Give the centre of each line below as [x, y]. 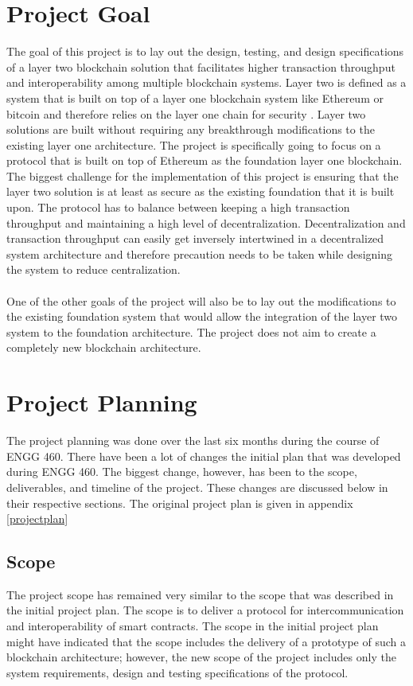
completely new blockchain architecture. [104, 347]
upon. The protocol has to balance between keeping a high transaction [178, 207]
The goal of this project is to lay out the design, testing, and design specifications [205, 51]
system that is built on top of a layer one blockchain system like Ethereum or [195, 97]
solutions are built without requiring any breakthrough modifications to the [191, 129]
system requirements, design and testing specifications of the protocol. [177, 672]
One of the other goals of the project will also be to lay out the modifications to [201, 300]
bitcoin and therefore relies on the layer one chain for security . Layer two [186, 113]
